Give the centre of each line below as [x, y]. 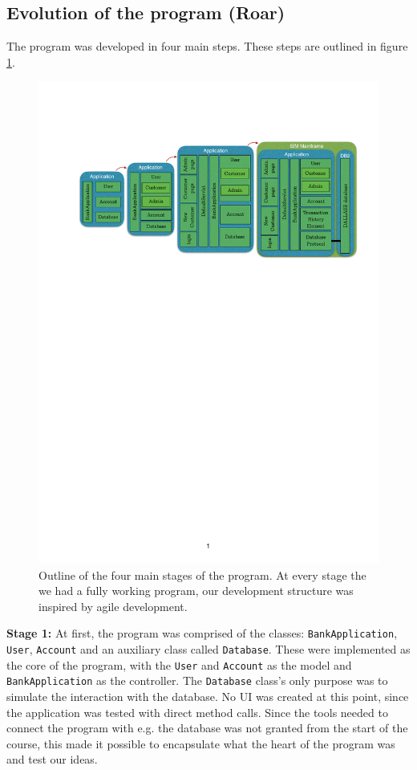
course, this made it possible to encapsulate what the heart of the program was [201, 743]
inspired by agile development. [113, 606]
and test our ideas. [52, 759]
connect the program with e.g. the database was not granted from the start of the [207, 728]
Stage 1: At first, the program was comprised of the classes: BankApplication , [202, 633]
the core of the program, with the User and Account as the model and [179, 664]
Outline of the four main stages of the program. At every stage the [202, 574]
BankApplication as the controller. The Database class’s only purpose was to [197, 680]
